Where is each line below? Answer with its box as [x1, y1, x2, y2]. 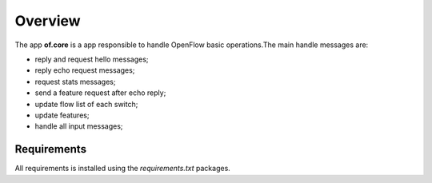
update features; [34, 110, 90, 120]
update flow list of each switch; [34, 99, 138, 109]
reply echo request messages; [34, 66, 135, 75]
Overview [14, 12, 81, 30]
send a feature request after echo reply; [34, 88, 166, 97]
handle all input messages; [34, 121, 123, 131]
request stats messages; [34, 77, 116, 86]
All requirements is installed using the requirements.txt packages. [14, 164, 231, 173]
